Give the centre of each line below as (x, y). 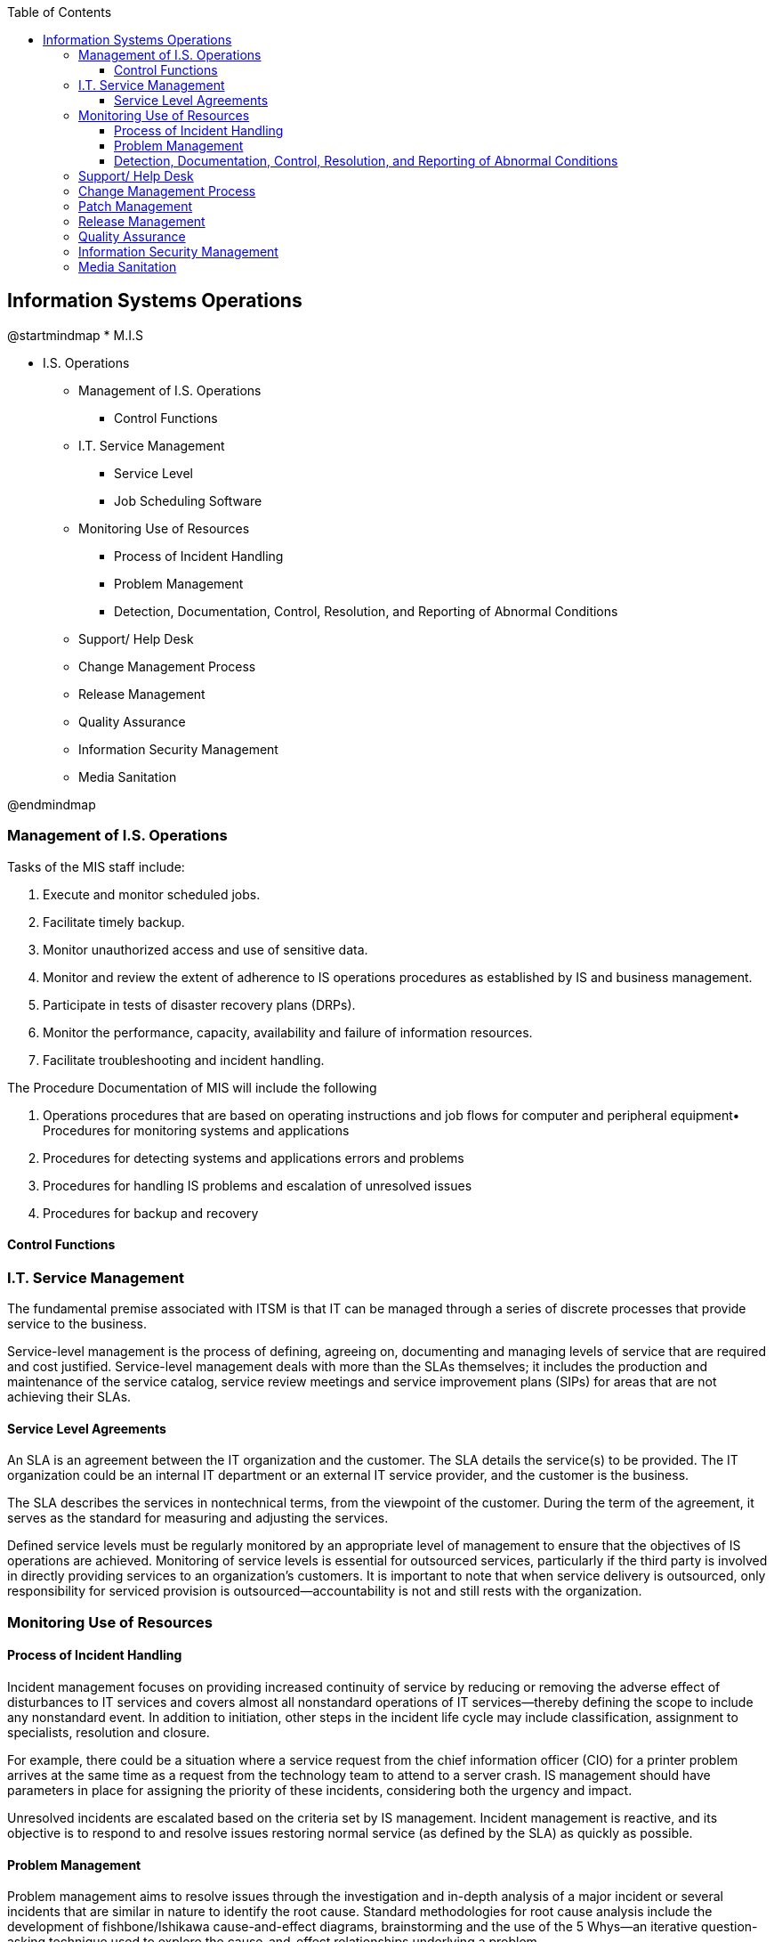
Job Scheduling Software (188, 500)
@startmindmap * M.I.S (76, 335)
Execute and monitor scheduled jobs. (152, 894)
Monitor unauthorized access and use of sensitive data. (206, 949)
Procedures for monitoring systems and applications (196, 1130)
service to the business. (77, 1324)
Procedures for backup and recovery (151, 1213)
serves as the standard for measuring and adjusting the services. (198, 1518)
